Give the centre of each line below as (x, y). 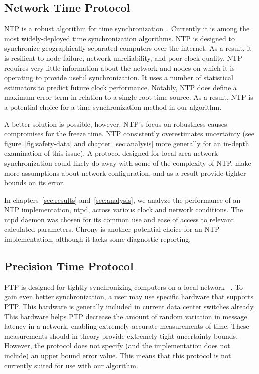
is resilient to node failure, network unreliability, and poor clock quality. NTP (123, 57)
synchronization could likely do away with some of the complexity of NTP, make (128, 163)
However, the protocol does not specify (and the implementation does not (117, 346)
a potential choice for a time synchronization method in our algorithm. (113, 107)
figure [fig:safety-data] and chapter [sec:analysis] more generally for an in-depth (127, 143)
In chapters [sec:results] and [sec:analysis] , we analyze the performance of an (122, 199)
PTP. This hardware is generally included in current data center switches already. (130, 307)
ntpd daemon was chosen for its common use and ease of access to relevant (119, 219)
